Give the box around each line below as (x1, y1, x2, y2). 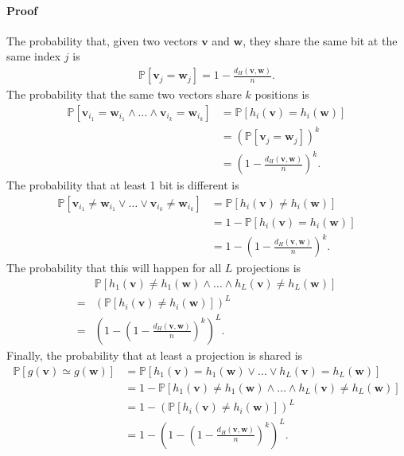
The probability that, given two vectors (6, 32, 198, 49)
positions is (254, 86, 309, 103)
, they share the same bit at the (243, 32, 398, 49)
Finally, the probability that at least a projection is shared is (6, 346, 303, 363)
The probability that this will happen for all (6, 259, 222, 276)
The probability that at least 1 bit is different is (6, 177, 239, 193)
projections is (235, 259, 301, 276)
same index (6, 48, 61, 64)
